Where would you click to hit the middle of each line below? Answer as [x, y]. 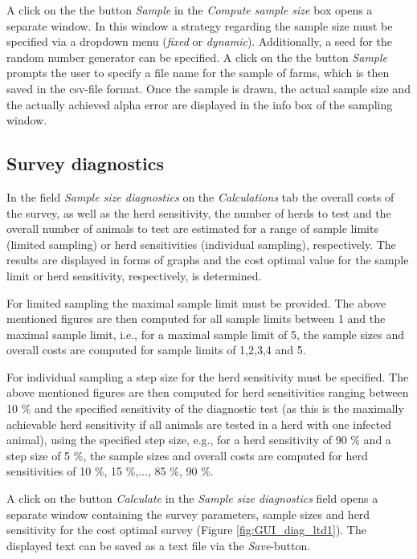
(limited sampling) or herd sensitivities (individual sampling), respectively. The [201, 244]
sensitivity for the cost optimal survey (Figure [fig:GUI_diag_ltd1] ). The [186, 530]
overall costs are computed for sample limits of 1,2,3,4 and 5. [156, 350]
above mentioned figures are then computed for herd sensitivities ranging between [208, 392]
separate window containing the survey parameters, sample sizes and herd [188, 514]
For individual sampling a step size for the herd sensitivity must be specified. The [208, 376]
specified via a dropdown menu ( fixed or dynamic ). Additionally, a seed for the [200, 41]
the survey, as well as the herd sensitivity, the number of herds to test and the [199, 212]
